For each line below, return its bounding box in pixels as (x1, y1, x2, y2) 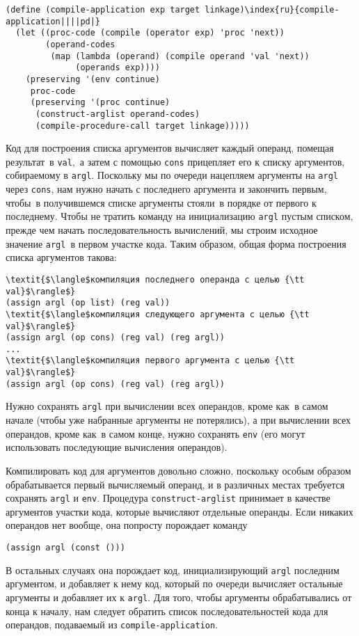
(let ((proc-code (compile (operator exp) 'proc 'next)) (15, 28, 285, 38)
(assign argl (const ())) (6, 542, 125, 552)
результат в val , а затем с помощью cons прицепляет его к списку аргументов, (6, 154, 345, 168)
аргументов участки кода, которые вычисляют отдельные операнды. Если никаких (6, 504, 353, 518)
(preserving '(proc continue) (30, 97, 170, 108)
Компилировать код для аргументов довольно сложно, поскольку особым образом (6, 463, 351, 477)
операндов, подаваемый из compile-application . (6, 617, 218, 632)
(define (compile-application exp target (6, 5, 200, 15)
